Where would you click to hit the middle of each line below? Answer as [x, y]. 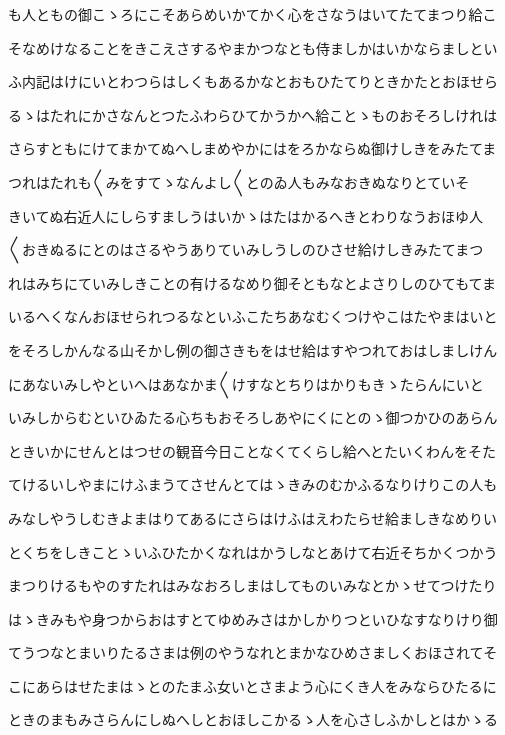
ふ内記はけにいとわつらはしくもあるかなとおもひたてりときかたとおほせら [253, 81]
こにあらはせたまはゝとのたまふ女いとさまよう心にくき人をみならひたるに [252, 685]
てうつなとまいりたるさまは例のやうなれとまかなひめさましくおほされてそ [253, 652]
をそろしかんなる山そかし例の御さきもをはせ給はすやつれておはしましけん [253, 349]
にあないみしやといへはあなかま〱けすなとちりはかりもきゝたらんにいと [246, 383]
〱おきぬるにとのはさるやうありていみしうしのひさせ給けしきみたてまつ [246, 249]
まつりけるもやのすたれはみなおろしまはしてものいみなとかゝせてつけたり [252, 585]
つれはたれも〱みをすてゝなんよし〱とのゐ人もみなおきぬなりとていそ [239, 181]
